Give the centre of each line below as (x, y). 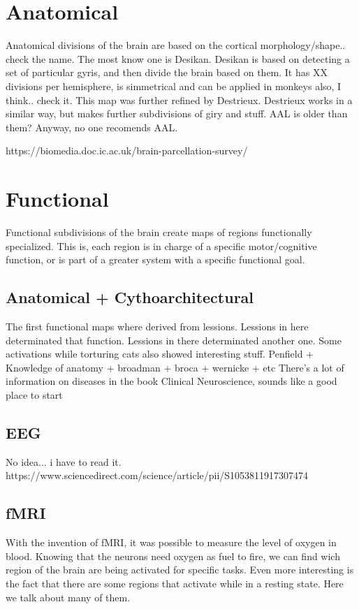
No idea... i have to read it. (64, 461)
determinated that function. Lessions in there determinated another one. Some (174, 340)
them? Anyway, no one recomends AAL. (92, 127)
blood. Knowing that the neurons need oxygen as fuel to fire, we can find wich (173, 556)
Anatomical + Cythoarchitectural (130, 297)
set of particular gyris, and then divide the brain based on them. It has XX (167, 72)
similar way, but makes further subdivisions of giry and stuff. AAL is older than (177, 113)
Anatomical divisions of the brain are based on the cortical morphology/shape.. (176, 45)
